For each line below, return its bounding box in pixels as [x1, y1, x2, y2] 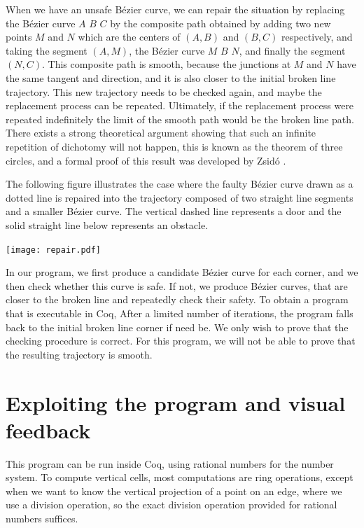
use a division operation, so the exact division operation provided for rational [6, 497, 337, 512]
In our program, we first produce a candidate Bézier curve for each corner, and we [6, 265, 358, 279]
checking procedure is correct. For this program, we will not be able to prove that [6, 333, 356, 348]
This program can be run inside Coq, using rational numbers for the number [6, 456, 334, 471]
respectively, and [281, 29, 353, 44]
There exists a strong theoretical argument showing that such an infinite [6, 125, 316, 140]
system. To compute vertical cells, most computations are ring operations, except [6, 470, 353, 485]
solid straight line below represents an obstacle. [6, 217, 209, 232]
